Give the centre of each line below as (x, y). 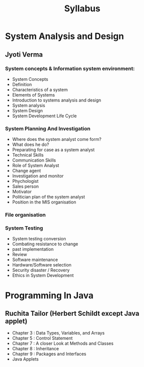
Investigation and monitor (38, 176)
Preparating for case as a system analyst (53, 150)
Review (20, 255)
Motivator (22, 192)
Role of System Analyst (36, 166)
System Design (27, 110)
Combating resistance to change (45, 244)
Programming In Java (49, 295)
